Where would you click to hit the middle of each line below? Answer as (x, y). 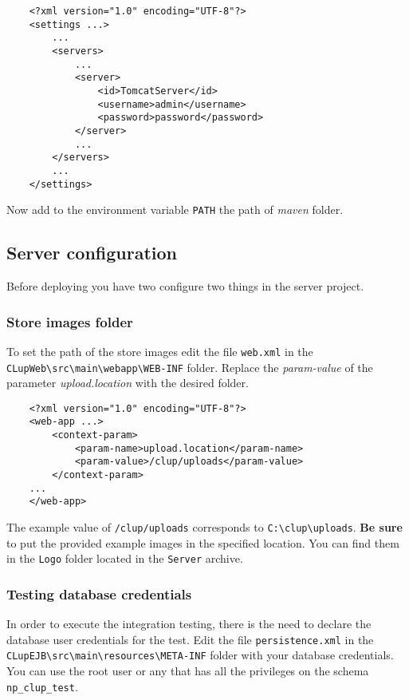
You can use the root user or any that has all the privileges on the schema (188, 671)
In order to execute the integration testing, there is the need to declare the (189, 624)
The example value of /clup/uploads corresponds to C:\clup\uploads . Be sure (204, 527)
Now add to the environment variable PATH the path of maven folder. (175, 210)
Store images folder (70, 321)
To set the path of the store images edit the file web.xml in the (160, 351)
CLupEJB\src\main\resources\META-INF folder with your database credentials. (200, 655)
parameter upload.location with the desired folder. (128, 383)
